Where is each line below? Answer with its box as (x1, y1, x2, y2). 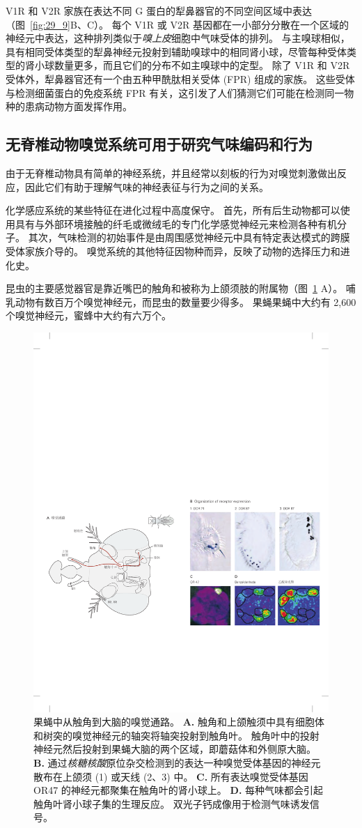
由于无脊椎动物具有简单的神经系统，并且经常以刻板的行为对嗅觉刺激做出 (6, 165, 337, 180)
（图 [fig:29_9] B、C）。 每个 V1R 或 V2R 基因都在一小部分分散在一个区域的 (6, 17, 349, 31)
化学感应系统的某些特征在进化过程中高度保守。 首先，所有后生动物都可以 (6, 203, 340, 217)
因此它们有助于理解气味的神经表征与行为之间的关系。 (24, 179, 269, 194)
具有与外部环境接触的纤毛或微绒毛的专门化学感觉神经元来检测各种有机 (15, 216, 337, 231)
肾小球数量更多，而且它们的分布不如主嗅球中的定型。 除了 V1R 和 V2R (24, 58, 350, 72)
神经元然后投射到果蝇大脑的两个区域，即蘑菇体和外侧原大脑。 (33, 742, 316, 756)
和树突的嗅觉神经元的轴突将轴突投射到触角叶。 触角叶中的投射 (33, 728, 320, 742)
